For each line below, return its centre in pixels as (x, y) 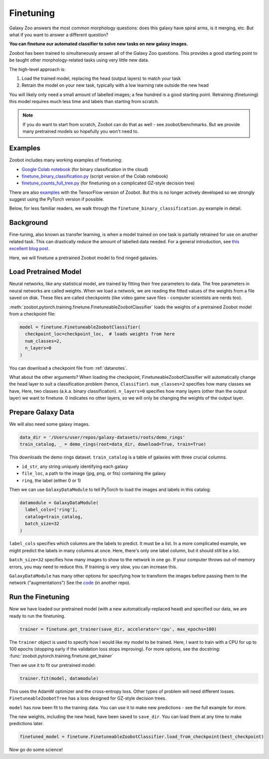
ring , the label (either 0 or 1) (51, 480)
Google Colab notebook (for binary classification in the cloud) (85, 169)
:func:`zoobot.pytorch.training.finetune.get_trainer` (61, 656)
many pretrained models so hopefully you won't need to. (81, 132)
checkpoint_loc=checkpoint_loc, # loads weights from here (100, 334)
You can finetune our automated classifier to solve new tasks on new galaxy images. (99, 44)
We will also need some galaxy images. (49, 424)
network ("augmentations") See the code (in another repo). (70, 583)
